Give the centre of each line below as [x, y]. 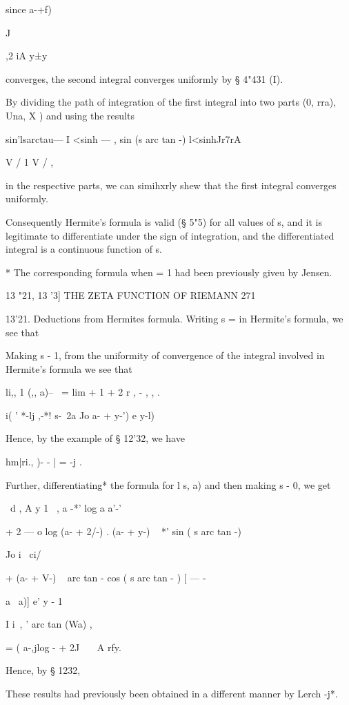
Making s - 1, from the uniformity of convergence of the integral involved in [165, 355]
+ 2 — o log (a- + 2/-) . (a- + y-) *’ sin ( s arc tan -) [123, 531]
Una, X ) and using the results [70, 115]
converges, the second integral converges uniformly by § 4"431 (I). [144, 78]
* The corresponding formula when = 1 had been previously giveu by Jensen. [169, 272]
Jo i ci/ [23, 554]
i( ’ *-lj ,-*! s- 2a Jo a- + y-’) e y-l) [80, 415]
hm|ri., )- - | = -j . [44, 462]
